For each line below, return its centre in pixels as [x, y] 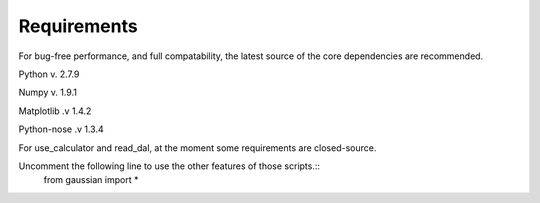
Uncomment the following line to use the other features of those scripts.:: [169, 166]
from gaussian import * [91, 180]
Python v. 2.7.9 [49, 74]
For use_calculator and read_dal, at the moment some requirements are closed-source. [197, 147]
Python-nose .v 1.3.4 [61, 129]
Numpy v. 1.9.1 [47, 92]
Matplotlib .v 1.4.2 [55, 111]
